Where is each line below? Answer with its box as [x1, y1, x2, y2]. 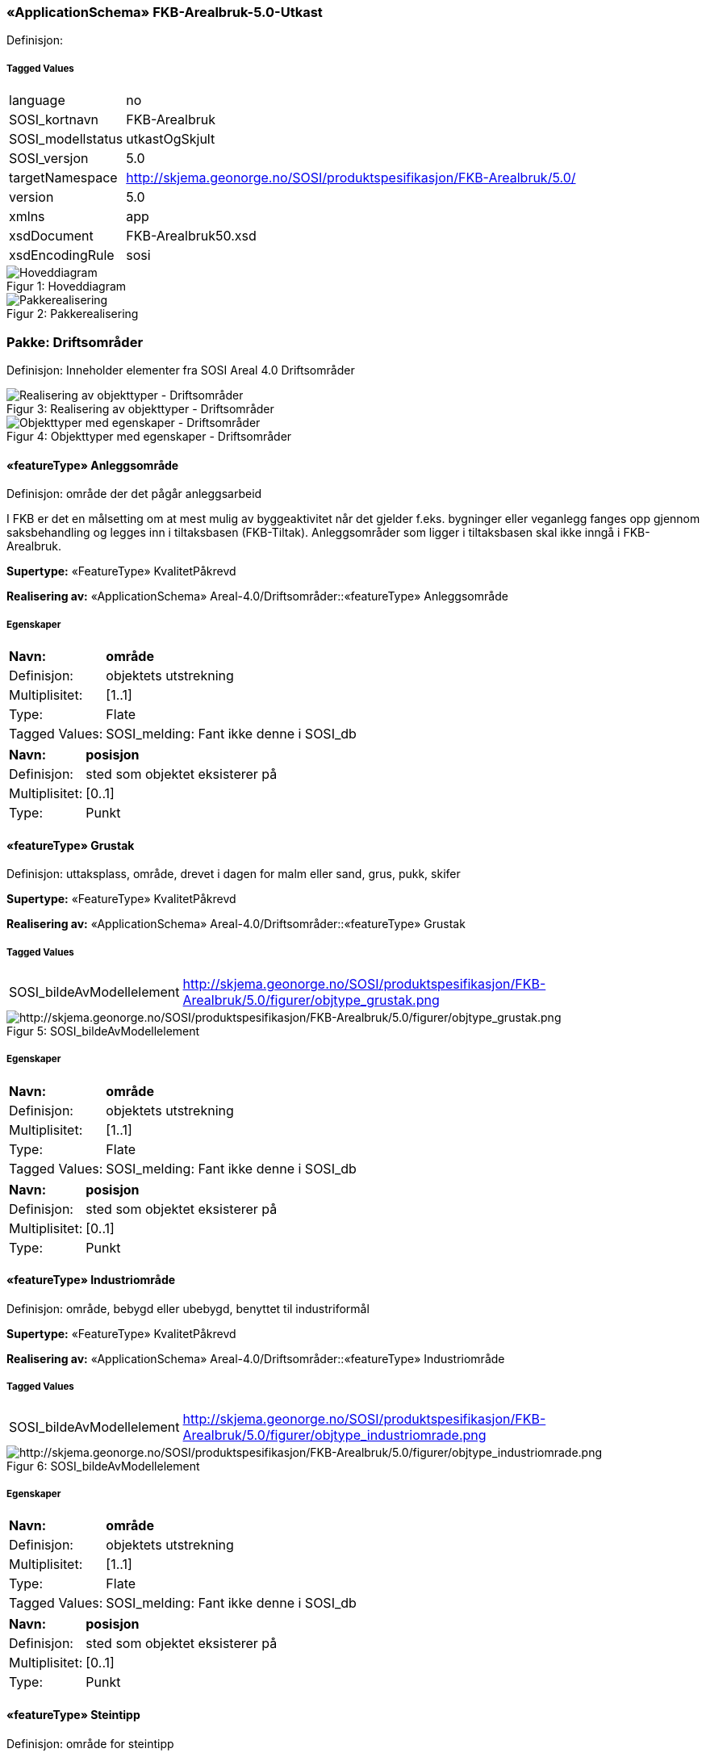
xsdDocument [9, 228, 94, 245]
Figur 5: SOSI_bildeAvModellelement [6, 1023, 200, 1038]
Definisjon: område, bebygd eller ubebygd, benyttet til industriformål [6, 1301, 370, 1316]
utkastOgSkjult [126, 131, 215, 148]
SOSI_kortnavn [9, 111, 99, 128]
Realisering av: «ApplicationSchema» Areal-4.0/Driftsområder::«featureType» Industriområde [6, 1351, 505, 1366]
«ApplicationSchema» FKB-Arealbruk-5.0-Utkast [6, 4, 323, 20]
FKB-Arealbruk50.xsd [126, 228, 257, 245]
